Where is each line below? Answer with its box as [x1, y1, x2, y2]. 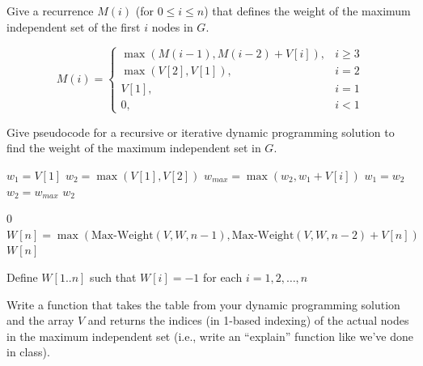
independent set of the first [6, 18, 141, 35]
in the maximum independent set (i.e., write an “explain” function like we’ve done [6, 327, 413, 344]
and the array [6, 312, 74, 329]
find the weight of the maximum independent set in [6, 139, 261, 156]
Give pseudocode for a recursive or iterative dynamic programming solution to [6, 123, 395, 140]
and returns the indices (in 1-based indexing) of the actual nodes [87, 312, 409, 329]
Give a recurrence [6, 2, 94, 19]
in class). [6, 343, 50, 360]
